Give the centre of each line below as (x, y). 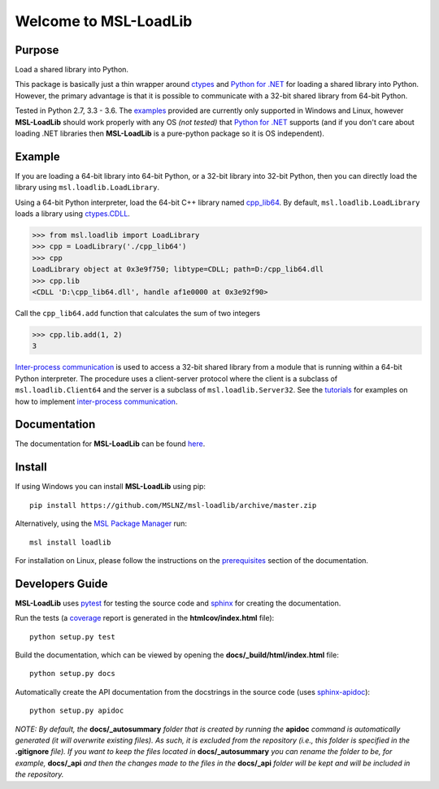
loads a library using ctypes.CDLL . (72, 214)
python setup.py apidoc (77, 711)
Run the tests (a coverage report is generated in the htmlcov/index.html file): (145, 618)
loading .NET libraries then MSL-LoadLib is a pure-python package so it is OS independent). (170, 133)
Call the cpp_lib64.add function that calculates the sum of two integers (138, 314)
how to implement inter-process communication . (96, 401)
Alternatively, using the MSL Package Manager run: (101, 523)
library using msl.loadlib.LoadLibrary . (87, 188)
